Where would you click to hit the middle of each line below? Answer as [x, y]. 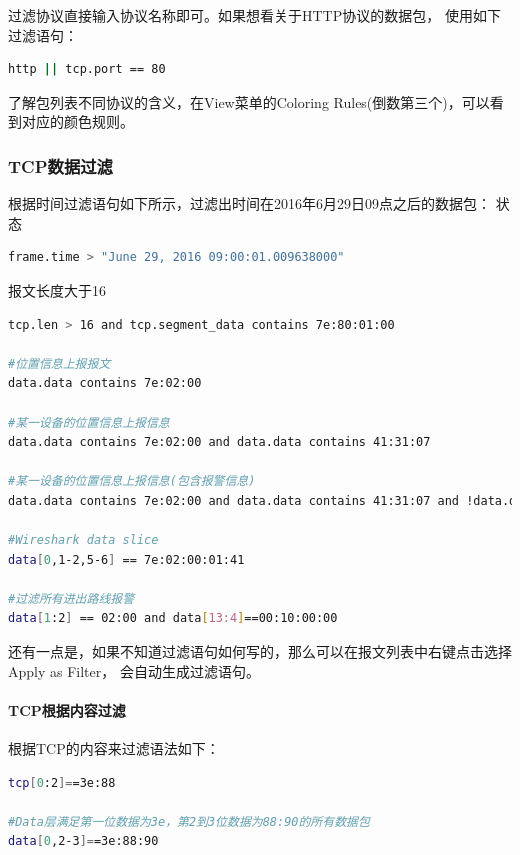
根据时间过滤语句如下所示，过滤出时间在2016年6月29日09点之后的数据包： [249, 203]
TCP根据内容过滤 [67, 709]
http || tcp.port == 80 [87, 69]
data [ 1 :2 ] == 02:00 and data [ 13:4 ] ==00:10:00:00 [173, 618]
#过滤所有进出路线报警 [71, 598]
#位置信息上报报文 [59, 363]
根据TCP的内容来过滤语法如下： [114, 748]
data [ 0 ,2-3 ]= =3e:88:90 [83, 841]
